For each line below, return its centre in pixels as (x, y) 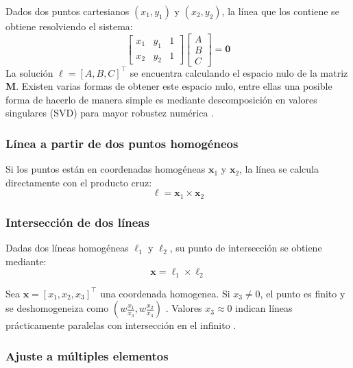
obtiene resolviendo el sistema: (69, 26)
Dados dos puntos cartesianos (68, 11)
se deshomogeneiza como (57, 308)
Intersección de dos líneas (77, 222)
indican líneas (264, 308)
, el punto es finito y (303, 293)
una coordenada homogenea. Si (165, 293)
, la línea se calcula (279, 169)
